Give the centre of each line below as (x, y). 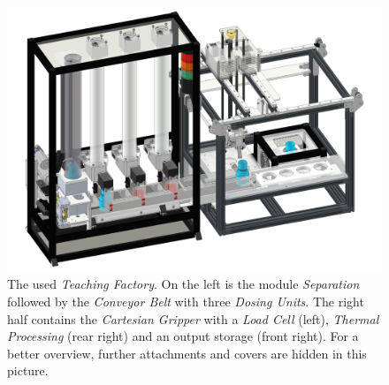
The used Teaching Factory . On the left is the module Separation (183, 284)
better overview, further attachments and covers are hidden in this (187, 353)
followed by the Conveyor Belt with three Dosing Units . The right (186, 301)
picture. (28, 370)
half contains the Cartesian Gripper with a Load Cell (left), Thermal (193, 318)
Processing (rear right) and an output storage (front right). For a (183, 336)
